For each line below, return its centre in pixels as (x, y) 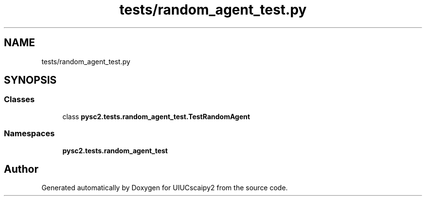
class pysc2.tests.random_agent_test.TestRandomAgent (156, 116)
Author (21, 169)
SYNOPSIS (30, 80)
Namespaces (29, 134)
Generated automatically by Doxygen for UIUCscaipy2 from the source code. (165, 188)
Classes (19, 100)
